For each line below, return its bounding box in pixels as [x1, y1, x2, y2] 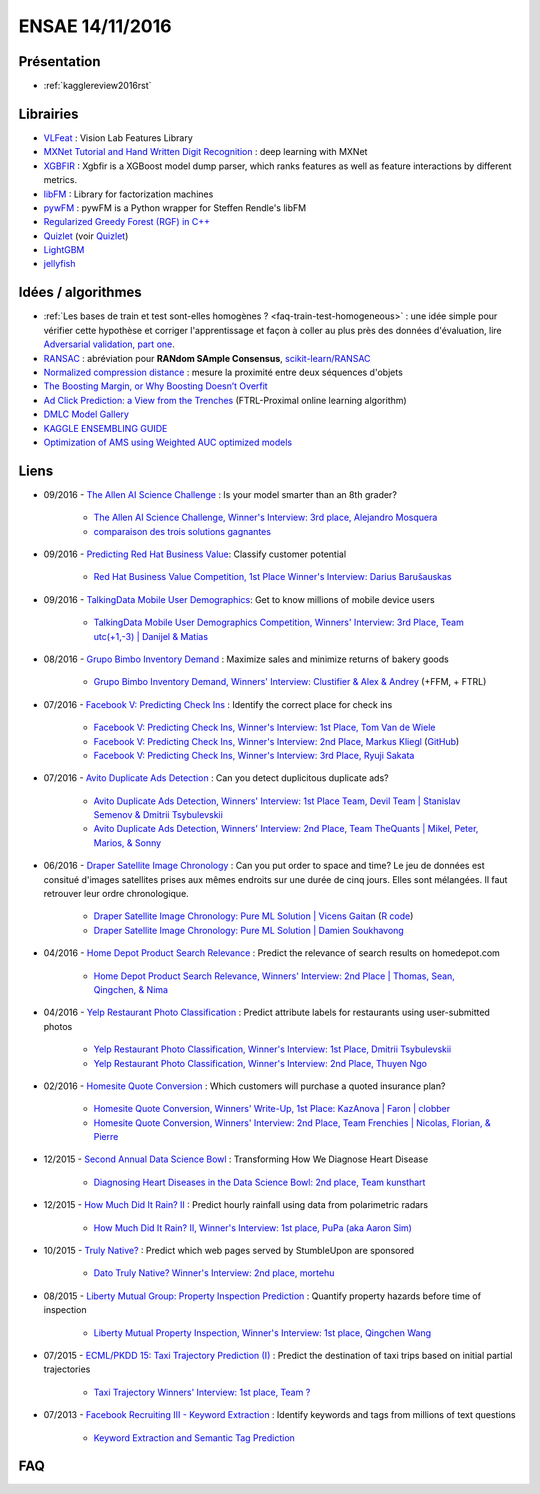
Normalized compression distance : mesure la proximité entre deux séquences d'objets [43, 366, 404, 378]
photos [43, 1020, 73, 1032]
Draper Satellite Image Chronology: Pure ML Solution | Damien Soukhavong [93, 924, 404, 936]
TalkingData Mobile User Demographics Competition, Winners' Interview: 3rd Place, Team [93, 616, 464, 629]
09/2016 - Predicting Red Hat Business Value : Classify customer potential [43, 548, 347, 560]
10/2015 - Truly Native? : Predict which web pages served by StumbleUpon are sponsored [43, 1245, 415, 1257]
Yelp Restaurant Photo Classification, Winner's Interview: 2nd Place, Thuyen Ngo [93, 1057, 427, 1069]
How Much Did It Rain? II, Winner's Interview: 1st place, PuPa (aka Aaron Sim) [93, 1221, 412, 1234]
